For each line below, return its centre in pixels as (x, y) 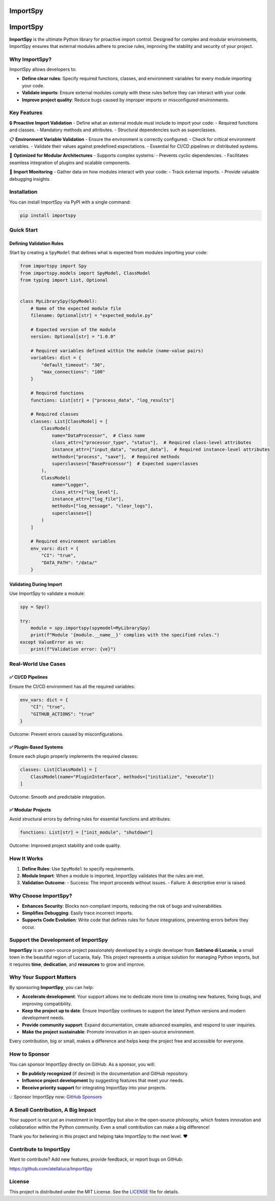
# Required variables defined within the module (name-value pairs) (117, 350)
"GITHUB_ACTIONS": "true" (63, 714)
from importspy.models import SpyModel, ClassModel (85, 273)
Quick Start (23, 230)
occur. (29, 927)
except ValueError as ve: (52, 642)
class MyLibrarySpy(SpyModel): (59, 301)
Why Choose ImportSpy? (41, 896)
